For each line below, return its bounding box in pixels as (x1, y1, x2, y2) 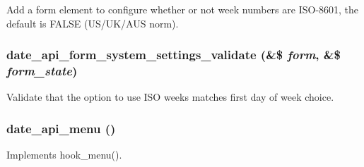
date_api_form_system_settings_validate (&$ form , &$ (6, 46, 341, 63)
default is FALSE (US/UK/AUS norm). (6, 16, 179, 30)
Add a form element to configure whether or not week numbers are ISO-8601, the (6, 2, 359, 16)
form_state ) (6, 62, 78, 80)
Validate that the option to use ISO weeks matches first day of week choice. (6, 89, 334, 104)
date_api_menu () (6, 119, 116, 137)
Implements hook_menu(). (6, 147, 122, 162)
